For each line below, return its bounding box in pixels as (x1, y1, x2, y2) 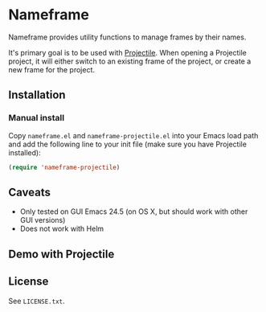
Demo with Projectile (8, 247, 115, 261)
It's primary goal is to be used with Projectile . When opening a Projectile (8, 47, 248, 57)
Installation (8, 88, 66, 102)
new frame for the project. (8, 64, 95, 74)
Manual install (8, 113, 65, 124)
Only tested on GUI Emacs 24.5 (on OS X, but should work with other (19, 207, 248, 216)
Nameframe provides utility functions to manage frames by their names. (8, 32, 247, 42)
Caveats (8, 185, 51, 199)
